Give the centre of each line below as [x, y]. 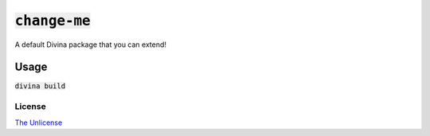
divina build [40, 86]
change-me [53, 21]
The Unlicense [39, 122]
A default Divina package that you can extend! [91, 45]
